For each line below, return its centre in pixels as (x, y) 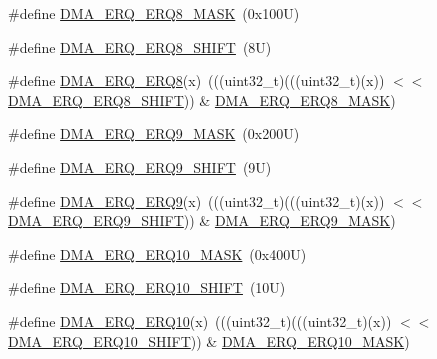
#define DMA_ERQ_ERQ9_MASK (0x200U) (154, 133)
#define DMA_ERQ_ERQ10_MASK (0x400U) (157, 253)
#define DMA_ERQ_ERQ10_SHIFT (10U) (147, 287)
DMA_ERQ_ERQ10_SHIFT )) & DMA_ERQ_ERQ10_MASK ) (209, 340)
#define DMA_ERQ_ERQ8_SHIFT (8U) (140, 46)
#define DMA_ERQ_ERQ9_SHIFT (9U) (140, 166)
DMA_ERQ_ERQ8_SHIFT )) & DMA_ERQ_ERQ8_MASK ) (202, 99)
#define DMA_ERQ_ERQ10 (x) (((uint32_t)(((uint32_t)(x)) (200, 320)
